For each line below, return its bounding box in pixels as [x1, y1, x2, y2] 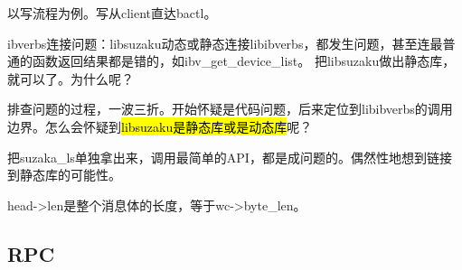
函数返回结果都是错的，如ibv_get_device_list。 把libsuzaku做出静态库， [32, 51, 456, 70]
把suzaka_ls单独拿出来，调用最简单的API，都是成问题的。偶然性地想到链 [7, 147, 439, 166]
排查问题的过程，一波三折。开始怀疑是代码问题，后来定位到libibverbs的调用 [7, 99, 453, 118]
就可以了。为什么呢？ [7, 69, 134, 88]
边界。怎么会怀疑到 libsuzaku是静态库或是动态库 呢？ [7, 116, 313, 135]
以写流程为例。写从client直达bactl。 [7, 4, 217, 22]
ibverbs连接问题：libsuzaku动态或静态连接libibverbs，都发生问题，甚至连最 [7, 33, 443, 52]
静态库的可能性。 [19, 165, 121, 184]
